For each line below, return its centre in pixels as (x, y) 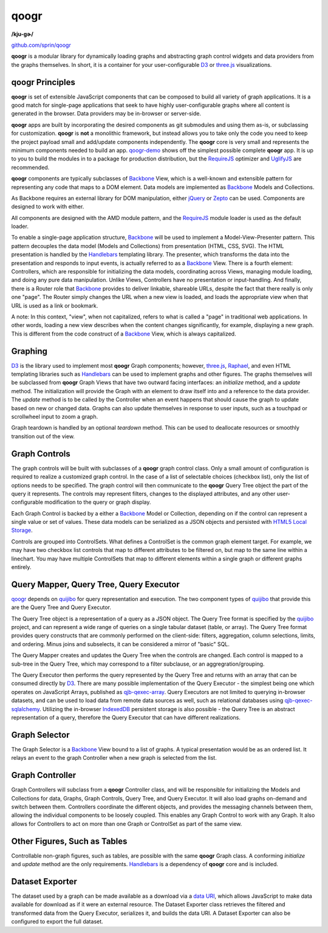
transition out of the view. (43, 436)
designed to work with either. (48, 207)
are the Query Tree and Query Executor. (61, 607)
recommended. (30, 167)
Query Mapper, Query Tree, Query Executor (96, 584)
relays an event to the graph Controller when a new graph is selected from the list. (114, 758)
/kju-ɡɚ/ (22, 34)
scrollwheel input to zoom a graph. (55, 417)
